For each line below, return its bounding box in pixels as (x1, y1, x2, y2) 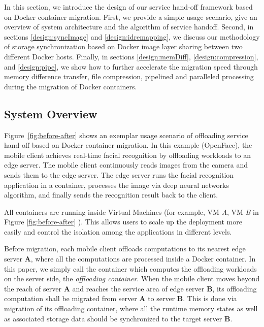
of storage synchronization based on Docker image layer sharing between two (4, 41, 243, 52)
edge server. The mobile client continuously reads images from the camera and (4, 159, 248, 170)
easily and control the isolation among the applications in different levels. (4, 226, 232, 237)
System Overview (4, 106, 97, 121)
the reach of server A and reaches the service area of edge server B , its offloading (4, 283, 257, 293)
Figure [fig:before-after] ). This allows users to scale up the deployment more (4, 216, 242, 227)
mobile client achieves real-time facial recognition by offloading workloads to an (4, 149, 251, 160)
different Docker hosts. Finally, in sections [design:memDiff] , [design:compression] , (4, 51, 258, 61)
